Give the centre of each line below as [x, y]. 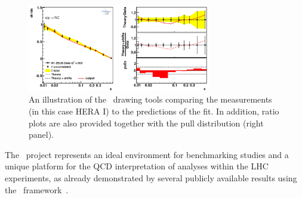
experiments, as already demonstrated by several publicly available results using [151, 177]
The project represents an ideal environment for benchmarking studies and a [147, 154]
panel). [41, 134]
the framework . [37, 189]
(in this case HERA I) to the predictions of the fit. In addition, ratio [154, 111]
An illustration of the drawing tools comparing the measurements [150, 99]
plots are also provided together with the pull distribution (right [146, 123]
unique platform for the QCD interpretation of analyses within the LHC [137, 166]
